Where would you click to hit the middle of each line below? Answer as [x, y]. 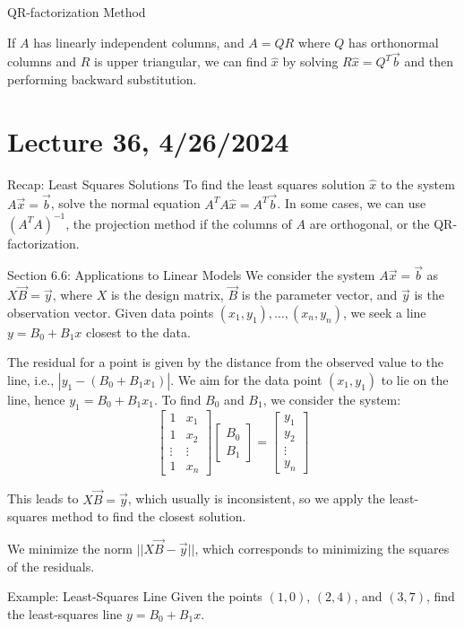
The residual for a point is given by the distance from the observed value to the [225, 362]
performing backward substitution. [102, 79]
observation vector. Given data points [111, 312]
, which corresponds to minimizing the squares [322, 548]
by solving [310, 61]
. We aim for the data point [246, 380]
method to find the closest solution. [149, 516]
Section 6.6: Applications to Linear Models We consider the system [191, 275]
